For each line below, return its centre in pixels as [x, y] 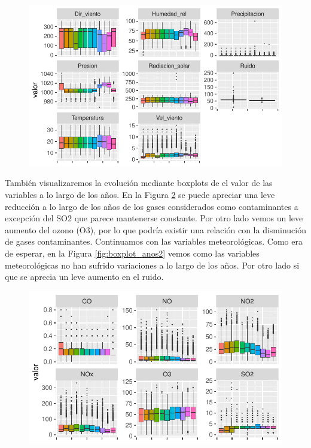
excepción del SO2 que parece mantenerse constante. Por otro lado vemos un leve [154, 218]
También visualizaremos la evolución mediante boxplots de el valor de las [139, 183]
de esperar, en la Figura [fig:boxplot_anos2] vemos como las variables [132, 253]
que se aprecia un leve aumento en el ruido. [84, 277]
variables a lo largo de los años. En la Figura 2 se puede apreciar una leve [140, 194]
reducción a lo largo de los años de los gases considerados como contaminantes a [152, 206]
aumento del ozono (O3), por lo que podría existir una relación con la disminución [155, 229]
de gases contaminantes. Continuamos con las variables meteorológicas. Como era [154, 241]
